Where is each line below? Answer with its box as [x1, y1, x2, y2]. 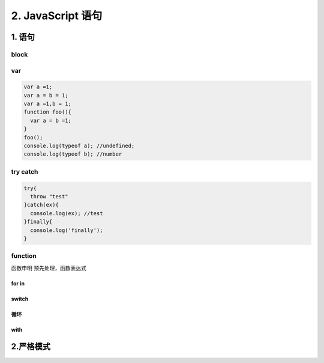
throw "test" [30, 193, 68, 200]
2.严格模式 [11, 341, 51, 352]
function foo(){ [23, 109, 72, 115]
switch [11, 295, 29, 302]
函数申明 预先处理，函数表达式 [11, 264, 86, 272]
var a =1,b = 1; [23, 100, 72, 108]
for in [11, 279, 25, 287]
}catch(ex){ [23, 201, 59, 209]
